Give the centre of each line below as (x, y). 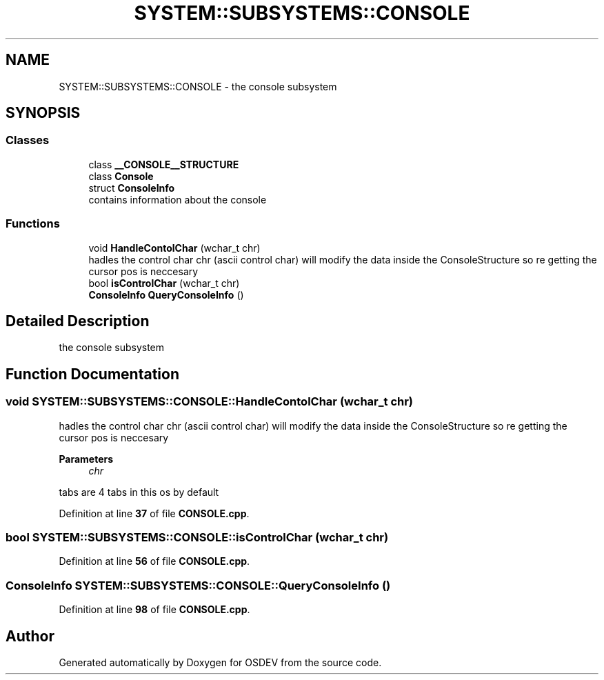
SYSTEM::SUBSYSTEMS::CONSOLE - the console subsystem (198, 86)
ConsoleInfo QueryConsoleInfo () (166, 294)
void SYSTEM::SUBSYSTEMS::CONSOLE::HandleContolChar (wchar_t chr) (210, 402)
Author (30, 636)
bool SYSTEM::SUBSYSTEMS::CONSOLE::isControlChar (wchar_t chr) (197, 537)
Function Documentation (92, 374)
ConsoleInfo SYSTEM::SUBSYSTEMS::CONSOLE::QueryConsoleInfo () (198, 585)
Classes (28, 140)
